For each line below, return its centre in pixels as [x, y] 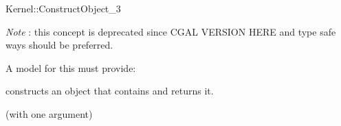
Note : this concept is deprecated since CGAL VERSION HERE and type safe [171, 31]
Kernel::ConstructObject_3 [63, 8]
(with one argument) [49, 113]
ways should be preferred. [59, 45]
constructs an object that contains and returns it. [110, 91]
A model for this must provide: [71, 67]
